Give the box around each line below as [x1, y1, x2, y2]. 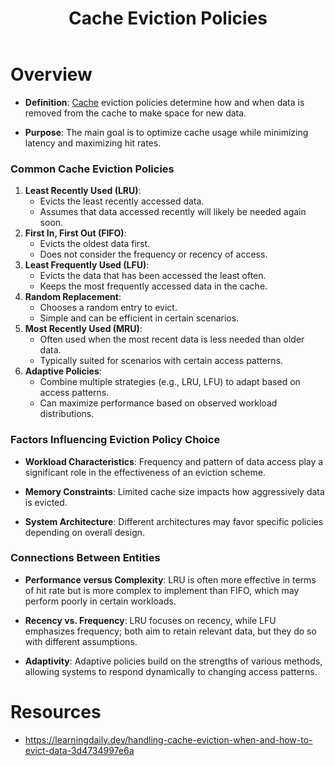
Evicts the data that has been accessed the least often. [39, 270, 267, 282]
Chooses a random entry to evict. [39, 302, 178, 314]
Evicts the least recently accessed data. [39, 195, 205, 207]
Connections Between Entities [10, 551, 161, 565]
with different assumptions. [24, 635, 138, 647]
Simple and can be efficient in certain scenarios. [39, 312, 240, 324]
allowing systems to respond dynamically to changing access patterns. [24, 665, 318, 677]
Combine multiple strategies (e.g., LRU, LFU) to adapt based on [39, 376, 301, 388]
